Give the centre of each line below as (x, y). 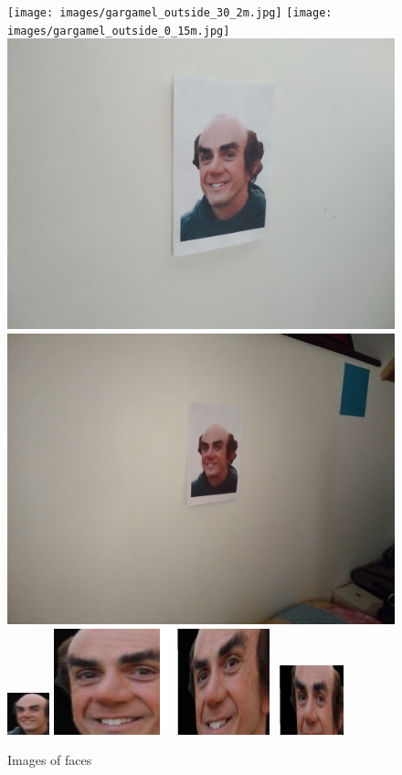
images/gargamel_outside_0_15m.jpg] (119, 31)
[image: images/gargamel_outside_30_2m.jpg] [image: (170, 13)
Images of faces (50, 760)
